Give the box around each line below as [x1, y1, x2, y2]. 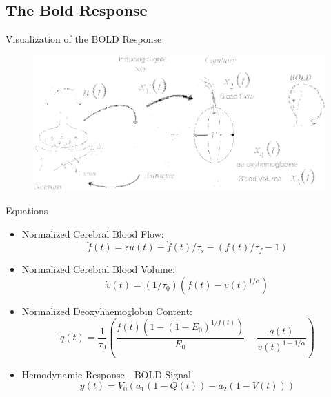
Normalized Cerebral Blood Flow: [21, 226, 164, 241]
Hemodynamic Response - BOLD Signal [21, 367, 191, 381]
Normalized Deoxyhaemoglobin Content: [21, 304, 192, 318]
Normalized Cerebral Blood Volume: [21, 262, 175, 276]
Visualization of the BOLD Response [6, 32, 162, 46]
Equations [6, 203, 48, 218]
